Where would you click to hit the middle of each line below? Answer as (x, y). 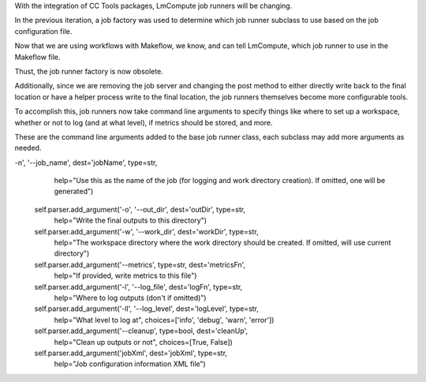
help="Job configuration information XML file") (130, 364)
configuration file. (43, 31)
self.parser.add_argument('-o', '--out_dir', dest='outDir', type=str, (140, 209)
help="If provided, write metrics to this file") (125, 275)
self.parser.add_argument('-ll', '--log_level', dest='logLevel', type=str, (147, 309)
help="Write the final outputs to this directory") (131, 220)
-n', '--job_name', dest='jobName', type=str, (86, 163)
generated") (74, 191)
